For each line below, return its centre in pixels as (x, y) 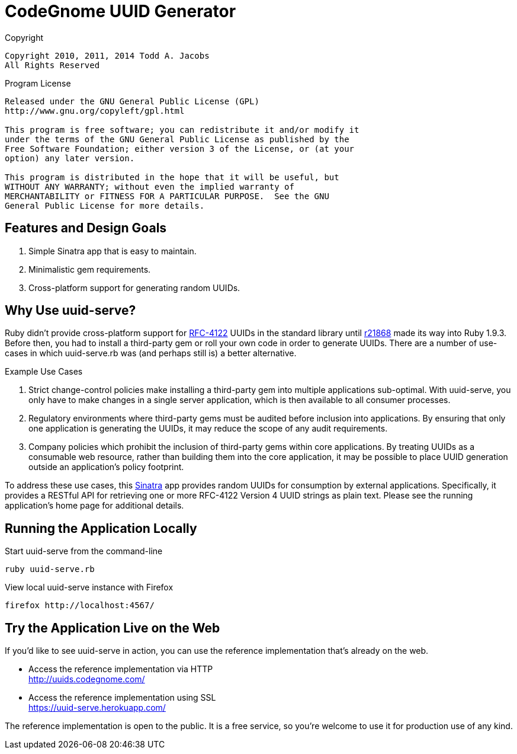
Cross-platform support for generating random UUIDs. (134, 287)
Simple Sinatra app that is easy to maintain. (113, 251)
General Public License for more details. (105, 205)
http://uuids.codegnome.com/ (87, 679)
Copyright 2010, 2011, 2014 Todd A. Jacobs (107, 55)
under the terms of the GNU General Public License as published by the (177, 139)
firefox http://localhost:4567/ (80, 606)
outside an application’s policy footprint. (106, 467)
